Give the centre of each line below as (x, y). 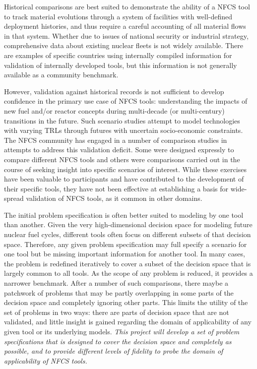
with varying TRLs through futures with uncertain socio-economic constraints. (124, 130)
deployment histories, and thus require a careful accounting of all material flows (125, 26)
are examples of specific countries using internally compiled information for (118, 55)
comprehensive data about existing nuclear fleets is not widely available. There (124, 45)
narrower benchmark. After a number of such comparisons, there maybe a (116, 283)
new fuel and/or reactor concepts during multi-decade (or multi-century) (114, 110)
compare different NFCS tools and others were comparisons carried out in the (122, 159)
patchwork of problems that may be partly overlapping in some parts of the (119, 292)
